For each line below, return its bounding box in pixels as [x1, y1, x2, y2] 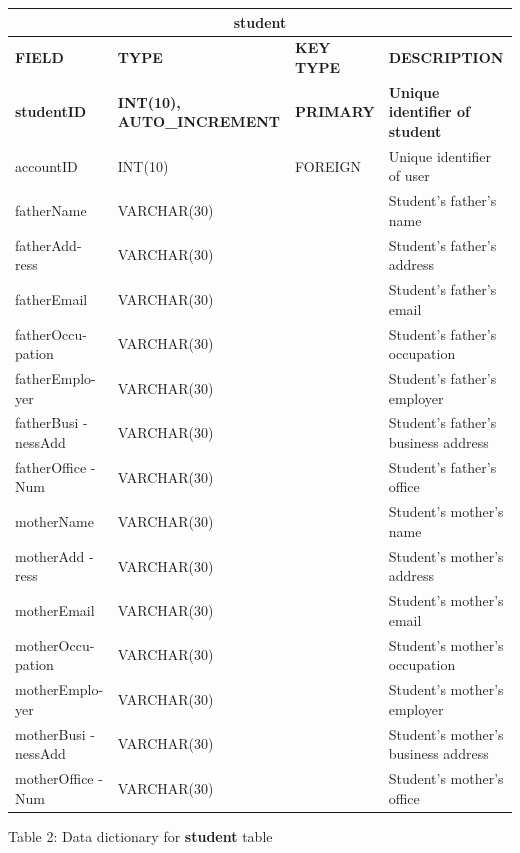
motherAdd [15, 545, 85, 566]
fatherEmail [15, 288, 88, 309]
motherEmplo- [15, 679, 104, 700]
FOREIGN [295, 155, 362, 176]
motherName [15, 511, 94, 532]
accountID [15, 155, 78, 176]
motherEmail [15, 599, 95, 620]
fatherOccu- [15, 323, 87, 344]
